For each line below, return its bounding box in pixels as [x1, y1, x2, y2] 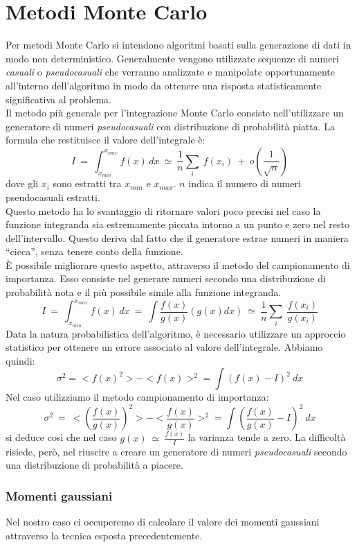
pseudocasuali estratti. [6, 189, 100, 204]
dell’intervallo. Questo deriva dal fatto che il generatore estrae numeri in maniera [6, 230, 349, 245]
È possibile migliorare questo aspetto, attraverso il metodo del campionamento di [6, 257, 350, 272]
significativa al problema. [6, 92, 111, 106]
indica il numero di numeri [188, 176, 301, 191]
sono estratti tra [53, 176, 122, 191]
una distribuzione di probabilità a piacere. [6, 458, 183, 472]
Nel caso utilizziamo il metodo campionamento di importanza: [6, 390, 269, 404]
